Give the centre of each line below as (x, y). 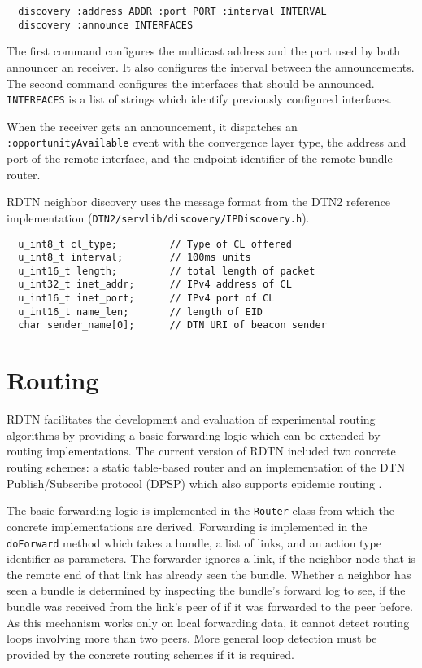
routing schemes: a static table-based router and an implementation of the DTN (206, 467)
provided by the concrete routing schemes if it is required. (150, 654)
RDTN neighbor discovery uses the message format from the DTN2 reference (199, 202)
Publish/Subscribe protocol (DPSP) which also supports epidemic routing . (194, 483)
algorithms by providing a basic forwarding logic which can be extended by (194, 435)
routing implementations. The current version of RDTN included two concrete (201, 451)
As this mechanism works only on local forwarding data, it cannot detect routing (208, 622)
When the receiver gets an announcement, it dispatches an (152, 126)
